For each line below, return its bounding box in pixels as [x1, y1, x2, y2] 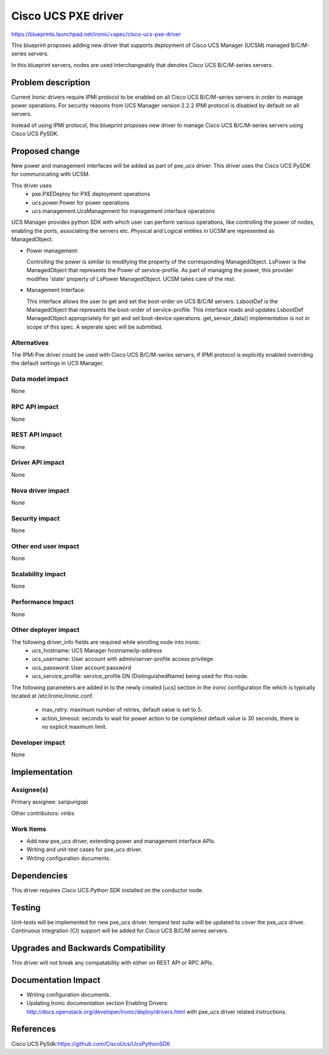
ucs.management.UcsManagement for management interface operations [32, 207, 215, 215]
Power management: [26, 247, 79, 254]
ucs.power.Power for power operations [32, 199, 130, 206]
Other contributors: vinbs [11, 809, 74, 817]
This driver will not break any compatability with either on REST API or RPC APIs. [11, 959, 214, 966]
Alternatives [11, 338, 49, 347]
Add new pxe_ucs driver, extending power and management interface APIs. [26, 837, 216, 845]
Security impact [11, 514, 60, 523]
